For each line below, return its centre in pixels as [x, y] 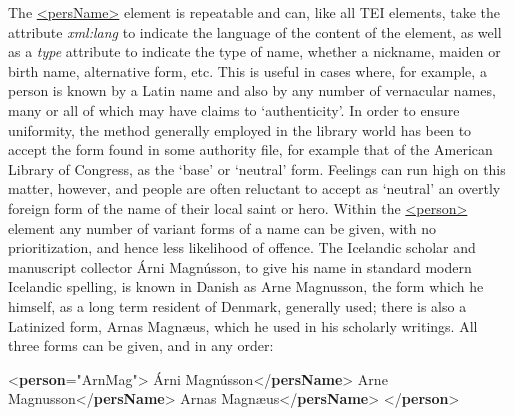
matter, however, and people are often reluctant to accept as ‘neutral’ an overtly [254, 188]
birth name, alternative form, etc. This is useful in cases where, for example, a [247, 70]
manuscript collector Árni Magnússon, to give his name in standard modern [240, 266]
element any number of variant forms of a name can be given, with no [222, 227]
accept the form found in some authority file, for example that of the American [250, 149]
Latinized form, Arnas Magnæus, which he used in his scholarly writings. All [243, 325]
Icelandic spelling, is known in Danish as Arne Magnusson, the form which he [246, 286]
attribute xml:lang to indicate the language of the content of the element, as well [255, 31]
